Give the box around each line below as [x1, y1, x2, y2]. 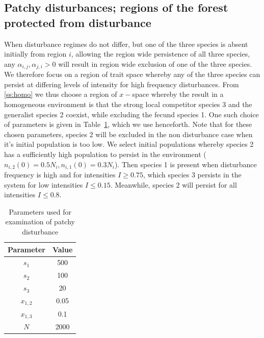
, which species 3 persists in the [143, 169, 242, 180]
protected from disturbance [4, 14, 151, 30]
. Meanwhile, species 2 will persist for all [110, 179, 237, 190]
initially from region [4, 48, 67, 59]
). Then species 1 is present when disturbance [114, 159, 257, 169]
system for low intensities [4, 179, 83, 190]
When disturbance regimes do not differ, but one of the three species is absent [4, 38, 248, 49]
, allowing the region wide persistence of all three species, [71, 48, 250, 59]
